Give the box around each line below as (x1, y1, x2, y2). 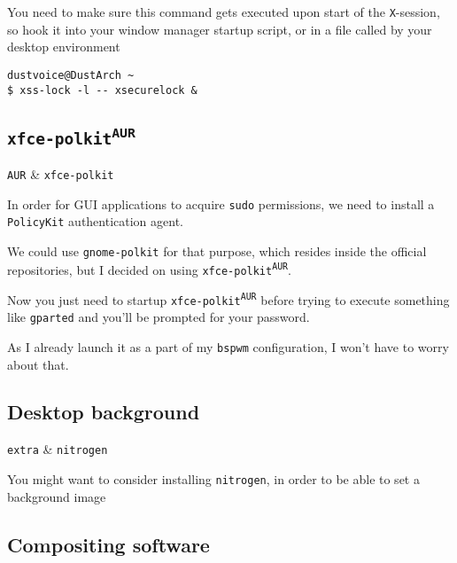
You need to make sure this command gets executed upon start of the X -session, (7, 3, 440, 20)
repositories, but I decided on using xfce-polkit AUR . (7, 260, 291, 278)
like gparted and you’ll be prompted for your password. (7, 308, 310, 326)
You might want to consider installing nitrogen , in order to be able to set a (7, 469, 420, 488)
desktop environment (7, 37, 120, 56)
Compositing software (7, 530, 210, 558)
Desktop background (7, 398, 200, 426)
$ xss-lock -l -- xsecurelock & (7, 83, 198, 97)
